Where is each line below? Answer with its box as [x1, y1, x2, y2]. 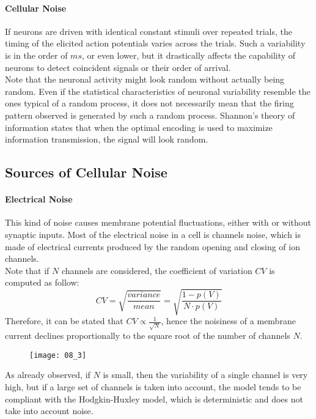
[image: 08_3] [29, 350, 87, 360]
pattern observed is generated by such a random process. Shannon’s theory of [5, 108, 295, 121]
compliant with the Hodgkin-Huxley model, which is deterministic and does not [5, 392, 303, 405]
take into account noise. [5, 404, 94, 417]
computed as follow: [5, 276, 79, 289]
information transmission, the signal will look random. [5, 133, 208, 146]
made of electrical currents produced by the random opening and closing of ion [5, 240, 300, 253]
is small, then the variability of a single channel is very [103, 368, 308, 381]
